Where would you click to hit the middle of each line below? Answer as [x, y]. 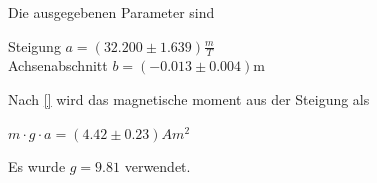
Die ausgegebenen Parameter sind [111, 12]
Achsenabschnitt [58, 65]
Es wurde [37, 166]
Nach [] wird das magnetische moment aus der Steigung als [189, 99]
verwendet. [157, 166]
